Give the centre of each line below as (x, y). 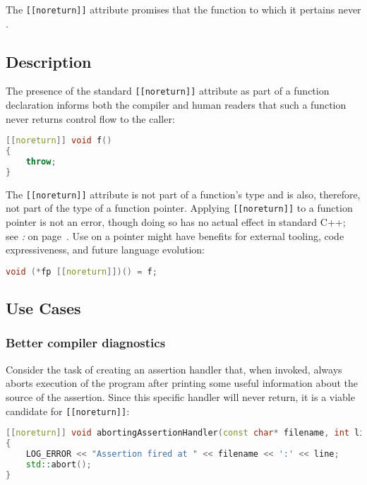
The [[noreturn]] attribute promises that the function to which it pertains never (183, 9)
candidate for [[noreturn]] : (68, 411)
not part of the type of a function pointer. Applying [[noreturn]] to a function (179, 208)
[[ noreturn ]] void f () (59, 141)
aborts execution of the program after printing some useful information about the (182, 383)
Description (49, 61)
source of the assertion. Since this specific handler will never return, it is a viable (180, 396)
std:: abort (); (59, 464)
